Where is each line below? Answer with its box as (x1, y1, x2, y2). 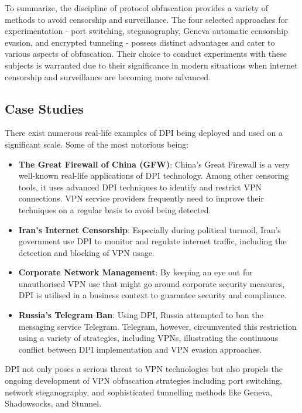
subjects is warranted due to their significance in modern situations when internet (5, 59, 298, 71)
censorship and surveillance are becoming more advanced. (5, 70, 211, 83)
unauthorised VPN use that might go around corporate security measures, (18, 277, 285, 289)
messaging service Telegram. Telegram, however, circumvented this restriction (18, 320, 297, 332)
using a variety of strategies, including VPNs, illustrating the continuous (18, 332, 279, 344)
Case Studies (5, 99, 84, 117)
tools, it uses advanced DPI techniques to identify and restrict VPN (18, 180, 262, 193)
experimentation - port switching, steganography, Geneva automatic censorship (5, 25, 288, 37)
